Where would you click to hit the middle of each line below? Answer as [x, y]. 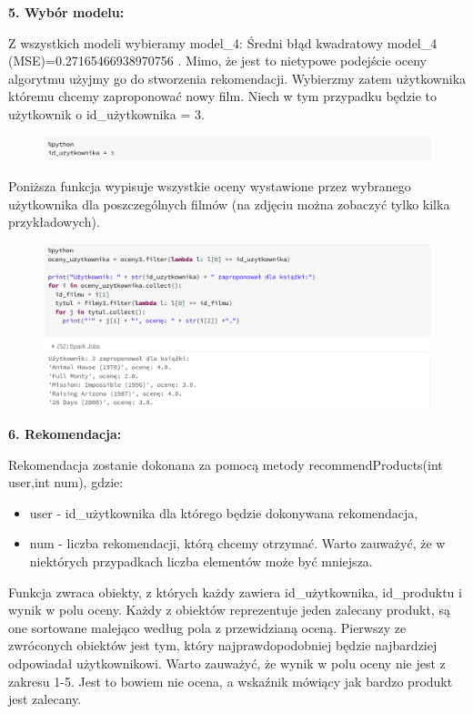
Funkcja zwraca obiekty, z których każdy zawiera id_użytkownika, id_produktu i [235, 592]
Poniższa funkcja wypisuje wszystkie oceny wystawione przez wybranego [210, 186]
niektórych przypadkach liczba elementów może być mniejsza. [201, 561]
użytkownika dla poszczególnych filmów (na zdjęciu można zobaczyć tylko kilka [229, 204]
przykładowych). [54, 222]
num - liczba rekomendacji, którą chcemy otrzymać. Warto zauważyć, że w [237, 543]
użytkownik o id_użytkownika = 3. [106, 113]
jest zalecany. [45, 699]
